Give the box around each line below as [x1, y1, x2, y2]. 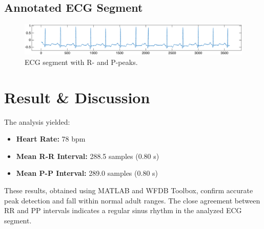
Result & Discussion [4, 86, 150, 107]
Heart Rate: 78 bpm [16, 133, 86, 144]
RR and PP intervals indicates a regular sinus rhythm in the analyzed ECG [4, 205, 242, 216]
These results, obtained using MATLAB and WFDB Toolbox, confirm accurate [4, 185, 253, 195]
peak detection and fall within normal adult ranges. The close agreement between [4, 195, 260, 205]
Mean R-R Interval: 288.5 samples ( [16, 150, 138, 161]
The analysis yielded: [4, 116, 70, 127]
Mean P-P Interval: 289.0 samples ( [16, 168, 137, 178]
